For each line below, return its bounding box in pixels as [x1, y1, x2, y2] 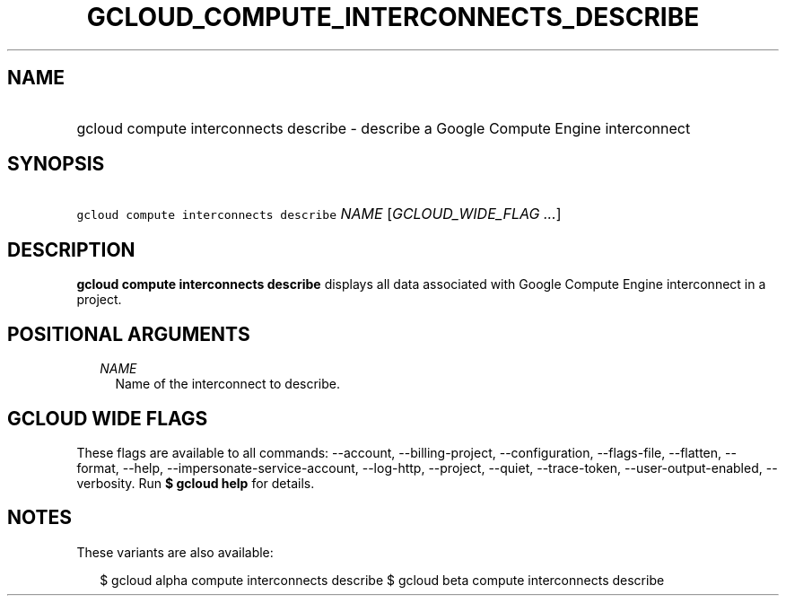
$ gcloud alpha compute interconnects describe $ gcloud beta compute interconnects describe [100, 572, 665, 588]
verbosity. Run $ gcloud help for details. [76, 475, 315, 491]
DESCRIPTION [7, 238, 135, 261]
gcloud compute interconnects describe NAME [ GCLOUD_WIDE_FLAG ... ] [76, 205, 562, 223]
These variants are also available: [76, 544, 274, 560]
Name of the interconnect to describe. [115, 376, 341, 392]
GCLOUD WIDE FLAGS [7, 406, 208, 430]
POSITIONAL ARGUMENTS [7, 322, 250, 345]
